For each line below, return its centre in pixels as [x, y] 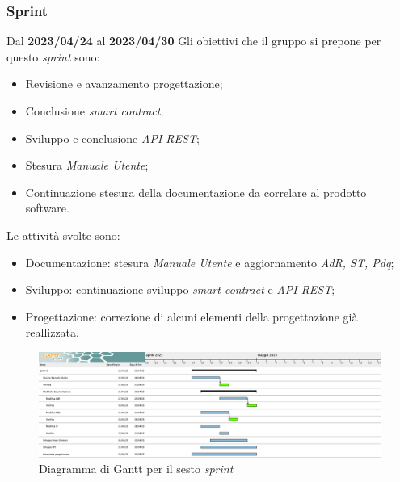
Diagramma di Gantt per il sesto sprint [136, 469]
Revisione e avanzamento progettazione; [124, 84]
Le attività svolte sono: [63, 235]
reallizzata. [52, 332]
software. [47, 208]
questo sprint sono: [53, 56]
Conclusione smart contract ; [95, 111]
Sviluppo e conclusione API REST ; [112, 138]
